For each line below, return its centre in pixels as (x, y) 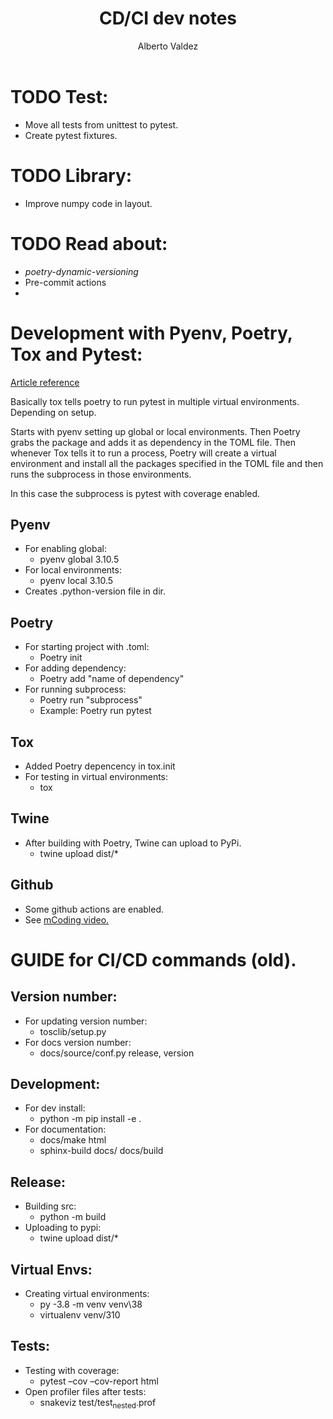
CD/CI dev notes (168, 18)
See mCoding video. (67, 919)
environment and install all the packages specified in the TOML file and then (167, 463)
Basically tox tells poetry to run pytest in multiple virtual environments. (155, 401)
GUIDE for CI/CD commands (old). (153, 959)
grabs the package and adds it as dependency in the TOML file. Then (153, 442)
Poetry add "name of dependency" (112, 679)
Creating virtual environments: (87, 1293)
